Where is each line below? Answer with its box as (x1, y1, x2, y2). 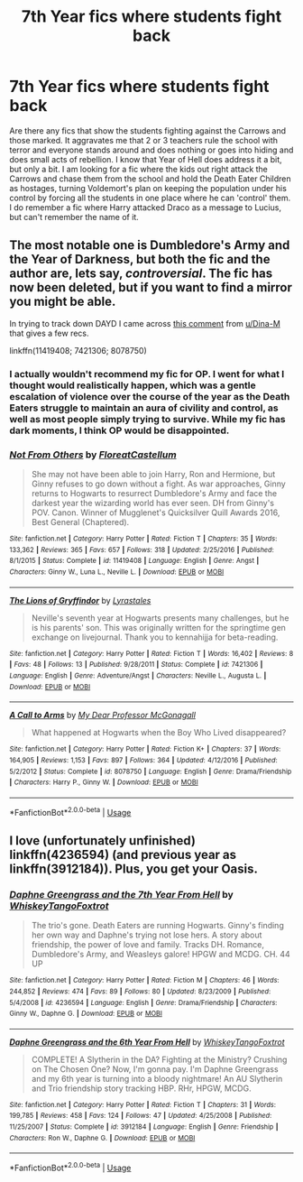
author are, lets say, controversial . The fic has (9, 266, 273, 282)
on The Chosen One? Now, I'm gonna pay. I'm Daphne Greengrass (31, 1063, 279, 1075)
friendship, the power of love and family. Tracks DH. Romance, (31, 939, 264, 950)
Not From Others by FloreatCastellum (9, 448, 178, 461)
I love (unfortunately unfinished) (9, 833, 197, 848)
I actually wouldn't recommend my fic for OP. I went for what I (9, 367, 285, 380)
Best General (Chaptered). (31, 516, 130, 527)
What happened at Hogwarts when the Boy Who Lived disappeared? (31, 727, 287, 738)
